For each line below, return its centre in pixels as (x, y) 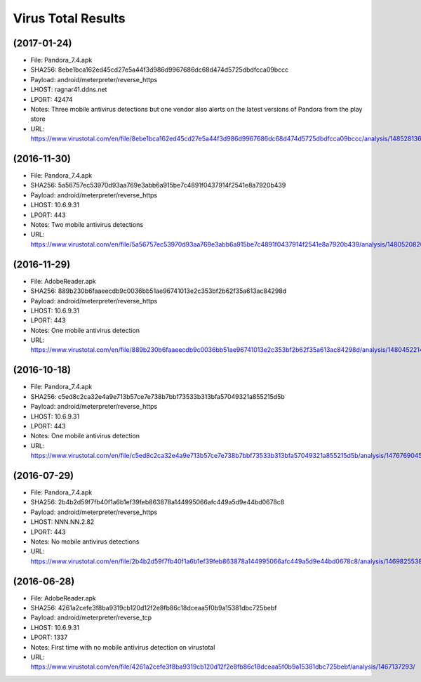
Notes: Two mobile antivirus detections (87, 225)
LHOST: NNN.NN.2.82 (62, 522)
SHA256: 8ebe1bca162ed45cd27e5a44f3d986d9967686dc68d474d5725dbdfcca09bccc (160, 70)
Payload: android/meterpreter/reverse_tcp (91, 617)
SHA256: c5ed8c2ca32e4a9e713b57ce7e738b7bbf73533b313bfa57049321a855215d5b (158, 396)
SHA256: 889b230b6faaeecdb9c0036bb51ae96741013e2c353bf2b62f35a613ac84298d (159, 291)
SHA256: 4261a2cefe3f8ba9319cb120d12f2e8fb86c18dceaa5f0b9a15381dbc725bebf (154, 608)
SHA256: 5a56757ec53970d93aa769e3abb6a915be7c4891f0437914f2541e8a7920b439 (158, 185)
